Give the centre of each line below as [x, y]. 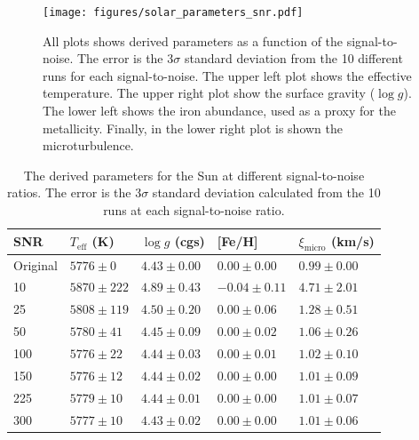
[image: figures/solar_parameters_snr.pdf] [173, 12]
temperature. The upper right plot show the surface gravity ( [209, 93]
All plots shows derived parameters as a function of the [193, 40]
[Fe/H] [237, 241]
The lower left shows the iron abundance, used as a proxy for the [219, 111]
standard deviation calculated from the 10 [266, 192]
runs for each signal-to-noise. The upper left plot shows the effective [227, 75]
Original [36, 264]
